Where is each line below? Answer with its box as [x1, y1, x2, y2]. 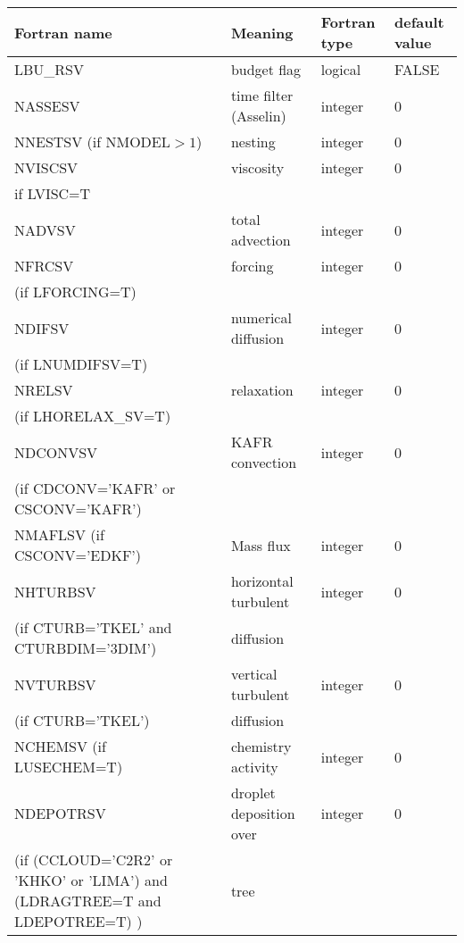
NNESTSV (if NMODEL [14, 131, 170, 152]
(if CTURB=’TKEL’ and [14, 617, 172, 638]
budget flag [230, 59, 302, 79]
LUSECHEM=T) [14, 756, 123, 777]
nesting [230, 131, 276, 152]
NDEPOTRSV [14, 803, 106, 823]
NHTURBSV [14, 580, 96, 602]
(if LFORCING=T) [14, 281, 137, 302]
